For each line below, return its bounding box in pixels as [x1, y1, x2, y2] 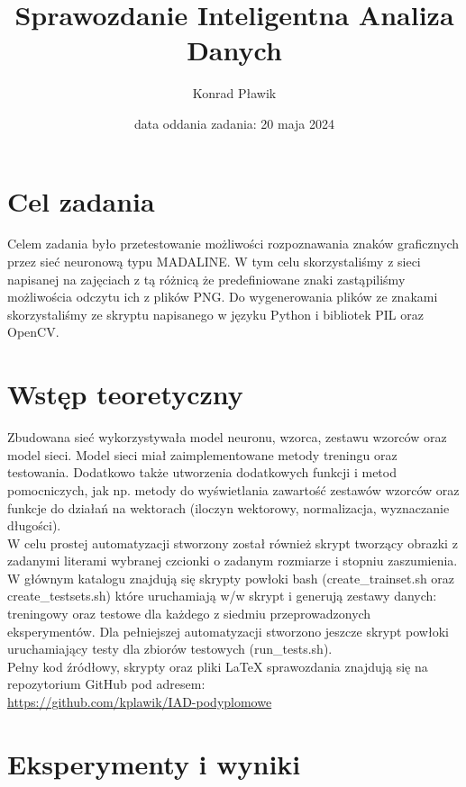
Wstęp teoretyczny [7, 375, 243, 412]
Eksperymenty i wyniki [7, 745, 301, 782]
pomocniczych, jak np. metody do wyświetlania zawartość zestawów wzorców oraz [7, 480, 460, 499]
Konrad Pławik [192, 84, 277, 103]
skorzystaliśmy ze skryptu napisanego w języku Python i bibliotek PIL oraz [7, 304, 424, 323]
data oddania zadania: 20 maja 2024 [133, 113, 335, 132]
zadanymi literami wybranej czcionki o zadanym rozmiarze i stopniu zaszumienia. [7, 551, 458, 570]
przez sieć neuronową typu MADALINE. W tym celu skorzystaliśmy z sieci [7, 252, 421, 271]
